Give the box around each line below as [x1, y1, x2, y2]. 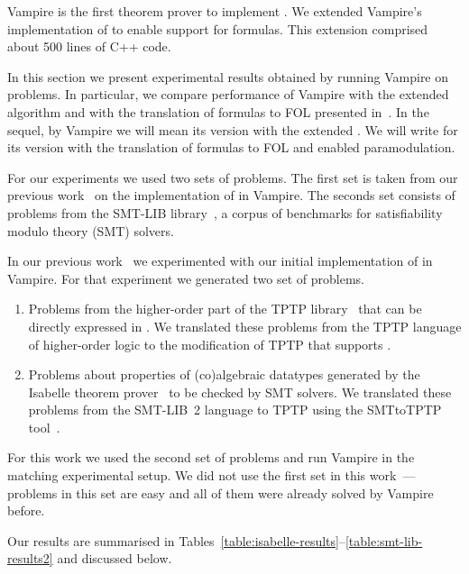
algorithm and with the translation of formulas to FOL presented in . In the [7, 102, 429, 121]
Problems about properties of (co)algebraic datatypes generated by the [28, 365, 420, 384]
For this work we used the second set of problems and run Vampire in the [7, 448, 415, 467]
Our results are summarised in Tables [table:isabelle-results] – [7, 531, 345, 550]
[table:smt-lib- [345, 531, 423, 550]
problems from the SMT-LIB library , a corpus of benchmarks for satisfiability [7, 203, 443, 222]
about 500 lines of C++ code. [7, 37, 171, 56]
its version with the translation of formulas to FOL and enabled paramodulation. [7, 138, 455, 157]
